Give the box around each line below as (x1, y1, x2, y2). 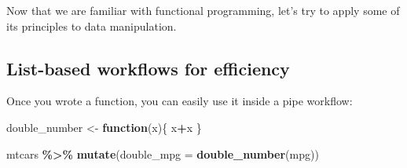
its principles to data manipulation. (6, 17, 177, 34)
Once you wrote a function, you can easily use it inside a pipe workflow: (6, 93, 353, 109)
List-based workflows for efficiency (6, 56, 290, 80)
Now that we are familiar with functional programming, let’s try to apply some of (6, 2, 400, 18)
